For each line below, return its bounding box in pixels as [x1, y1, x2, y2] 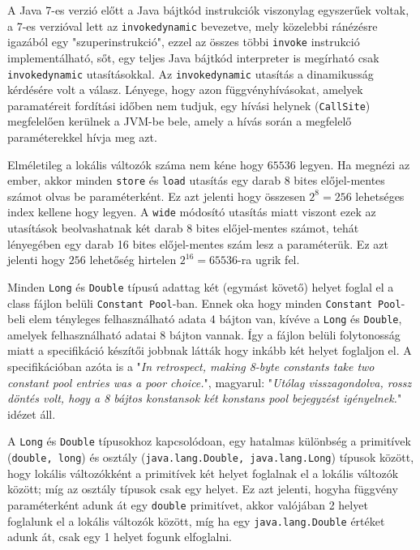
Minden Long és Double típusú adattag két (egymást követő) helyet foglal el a [7, 278, 394, 295]
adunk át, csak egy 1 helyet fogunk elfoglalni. [7, 528, 232, 545]
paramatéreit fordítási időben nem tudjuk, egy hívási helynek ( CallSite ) [7, 96, 371, 113]
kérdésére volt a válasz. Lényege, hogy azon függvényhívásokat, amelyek [7, 81, 363, 98]
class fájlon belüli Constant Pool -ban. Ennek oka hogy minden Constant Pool [7, 294, 401, 311]
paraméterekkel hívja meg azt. [7, 129, 157, 145]
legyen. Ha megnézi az [299, 156, 410, 173]
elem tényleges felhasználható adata [28, 310, 207, 327]
